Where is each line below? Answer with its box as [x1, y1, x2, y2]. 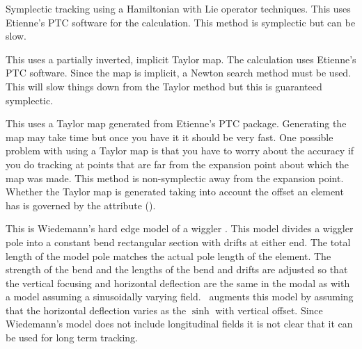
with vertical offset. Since [215, 302, 323, 317]
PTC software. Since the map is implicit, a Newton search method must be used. [6, 65, 352, 80]
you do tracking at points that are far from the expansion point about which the [6, 156, 349, 171]
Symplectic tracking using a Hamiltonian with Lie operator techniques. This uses [6, 1, 351, 15]
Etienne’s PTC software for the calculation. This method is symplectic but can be [6, 15, 356, 29]
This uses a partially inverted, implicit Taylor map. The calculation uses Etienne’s [6, 51, 356, 66]
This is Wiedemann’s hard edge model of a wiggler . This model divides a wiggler [6, 221, 354, 236]
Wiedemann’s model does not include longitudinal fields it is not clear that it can [6, 316, 353, 331]
